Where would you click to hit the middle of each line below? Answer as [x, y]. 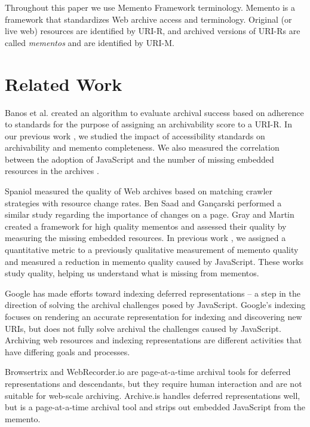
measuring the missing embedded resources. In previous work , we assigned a [145, 238]
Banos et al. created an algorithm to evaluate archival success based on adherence [154, 112]
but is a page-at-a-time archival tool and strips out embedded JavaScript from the [155, 407]
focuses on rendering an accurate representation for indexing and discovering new [154, 316]
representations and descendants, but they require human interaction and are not [154, 383]
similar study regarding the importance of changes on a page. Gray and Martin [150, 214]
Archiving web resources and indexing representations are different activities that [154, 340]
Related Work [64, 83]
